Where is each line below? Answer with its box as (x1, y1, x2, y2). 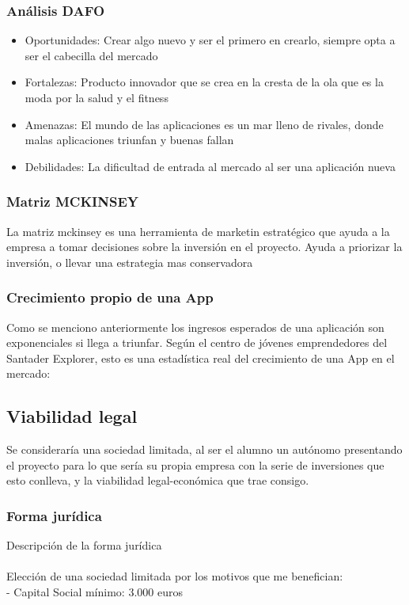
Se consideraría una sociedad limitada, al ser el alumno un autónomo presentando (6, 441, 403, 458)
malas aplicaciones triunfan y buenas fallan (25, 131, 234, 148)
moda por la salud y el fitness (25, 89, 169, 105)
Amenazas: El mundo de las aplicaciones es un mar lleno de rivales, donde (25, 116, 384, 132)
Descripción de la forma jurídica (6, 537, 162, 554)
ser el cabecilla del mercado (25, 47, 158, 63)
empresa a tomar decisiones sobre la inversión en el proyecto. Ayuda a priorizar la (6, 238, 403, 255)
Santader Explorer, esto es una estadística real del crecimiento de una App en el (6, 349, 395, 366)
